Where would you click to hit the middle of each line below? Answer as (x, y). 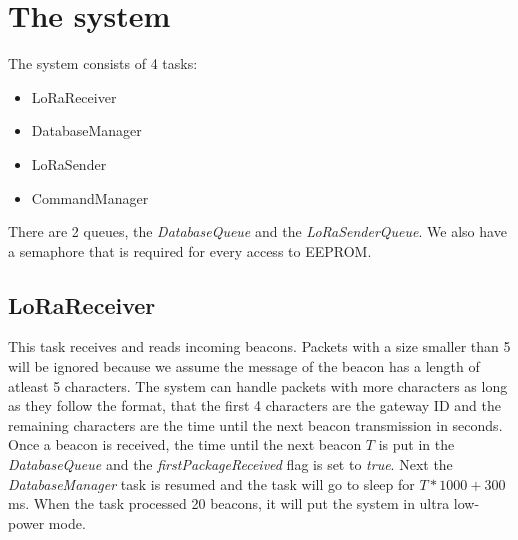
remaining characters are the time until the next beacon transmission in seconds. (255, 424)
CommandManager (90, 197)
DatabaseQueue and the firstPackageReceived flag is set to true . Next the (230, 464)
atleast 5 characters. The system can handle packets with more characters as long (258, 385)
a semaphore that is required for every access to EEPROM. (190, 250)
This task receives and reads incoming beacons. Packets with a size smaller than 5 (259, 346)
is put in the (416, 444)
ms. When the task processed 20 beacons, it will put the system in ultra (229, 503)
